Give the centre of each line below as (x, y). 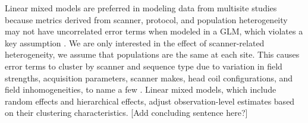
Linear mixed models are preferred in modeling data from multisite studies (141, 8)
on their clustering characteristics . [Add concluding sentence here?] (126, 113)
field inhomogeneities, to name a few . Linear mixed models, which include (141, 89)
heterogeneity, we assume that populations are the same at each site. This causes (152, 54)
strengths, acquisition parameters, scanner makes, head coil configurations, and (149, 78)
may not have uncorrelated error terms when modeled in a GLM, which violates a (154, 31)
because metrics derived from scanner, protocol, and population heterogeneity (146, 19)
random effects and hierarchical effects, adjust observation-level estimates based (150, 101)
